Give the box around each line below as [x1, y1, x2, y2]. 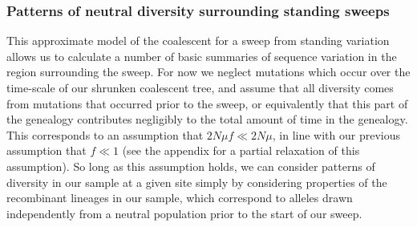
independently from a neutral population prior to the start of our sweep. [6, 205, 362, 221]
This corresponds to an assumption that [6, 126, 204, 143]
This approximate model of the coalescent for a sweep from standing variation [6, 32, 390, 49]
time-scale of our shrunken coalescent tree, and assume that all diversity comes [6, 79, 394, 95]
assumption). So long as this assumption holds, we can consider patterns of [6, 157, 375, 174]
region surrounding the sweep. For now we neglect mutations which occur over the [6, 63, 411, 80]
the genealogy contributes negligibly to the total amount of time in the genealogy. [6, 111, 408, 128]
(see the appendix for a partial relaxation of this [122, 142, 360, 159]
